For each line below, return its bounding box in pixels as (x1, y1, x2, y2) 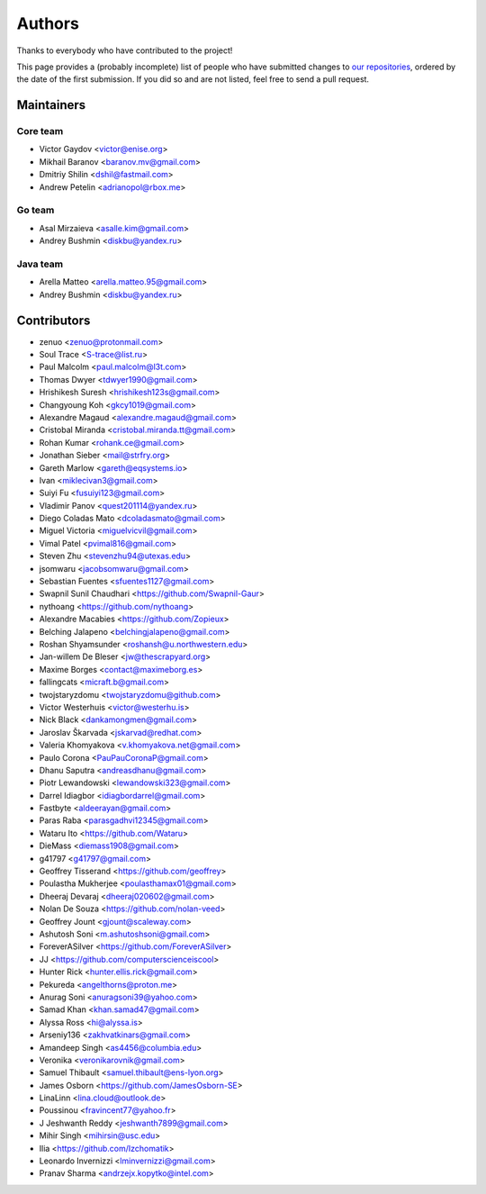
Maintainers (16, 97, 86, 113)
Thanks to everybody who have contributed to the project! (16, 45, 233, 56)
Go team (16, 204, 55, 216)
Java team (16, 258, 63, 270)
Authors (16, 14, 80, 33)
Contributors (16, 312, 91, 328)
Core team (16, 125, 64, 138)
